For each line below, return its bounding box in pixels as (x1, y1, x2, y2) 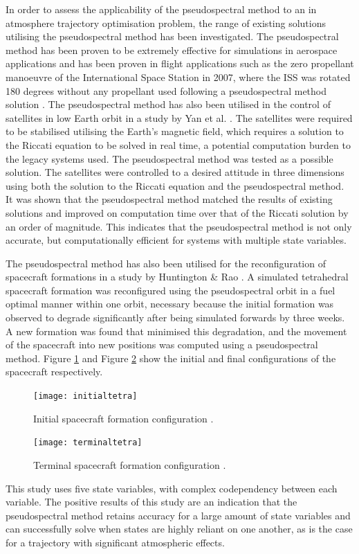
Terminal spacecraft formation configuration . (33, 457, 226, 472)
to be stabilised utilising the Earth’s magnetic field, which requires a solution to (6, 124, 344, 138)
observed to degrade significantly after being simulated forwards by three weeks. (6, 310, 345, 325)
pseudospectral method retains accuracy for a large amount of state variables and (6, 508, 351, 522)
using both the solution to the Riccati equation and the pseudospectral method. (6, 178, 344, 193)
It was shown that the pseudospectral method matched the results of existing (6, 192, 333, 206)
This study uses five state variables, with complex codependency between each (6, 481, 338, 495)
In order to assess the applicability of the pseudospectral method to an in (6, 2, 317, 16)
